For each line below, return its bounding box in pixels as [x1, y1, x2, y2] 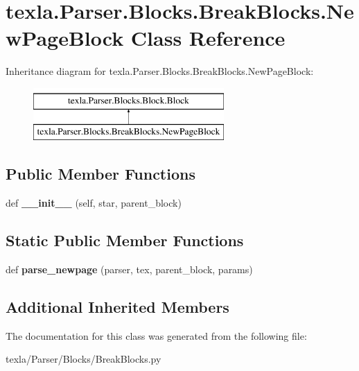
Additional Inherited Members [6, 296, 229, 318]
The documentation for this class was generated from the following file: [6, 328, 307, 343]
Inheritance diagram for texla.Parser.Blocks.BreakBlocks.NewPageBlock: [6, 64, 314, 78]
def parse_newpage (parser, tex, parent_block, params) [6, 262, 253, 277]
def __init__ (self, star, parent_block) [6, 196, 182, 210]
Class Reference [130, 24, 286, 52]
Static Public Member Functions [6, 230, 244, 251]
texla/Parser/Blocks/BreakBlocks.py [6, 352, 161, 366]
